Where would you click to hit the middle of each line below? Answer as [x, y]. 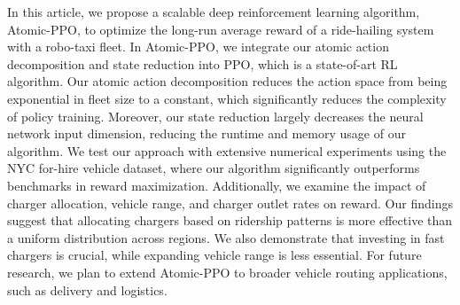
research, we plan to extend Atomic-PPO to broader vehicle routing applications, [227, 272]
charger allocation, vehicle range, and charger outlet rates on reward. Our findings [230, 203]
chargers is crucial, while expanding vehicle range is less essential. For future [214, 255]
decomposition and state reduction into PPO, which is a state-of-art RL [203, 63]
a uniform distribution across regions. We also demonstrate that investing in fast [226, 237]
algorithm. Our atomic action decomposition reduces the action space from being [227, 81]
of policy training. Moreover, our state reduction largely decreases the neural [215, 116]
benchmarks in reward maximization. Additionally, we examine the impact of [217, 185]
